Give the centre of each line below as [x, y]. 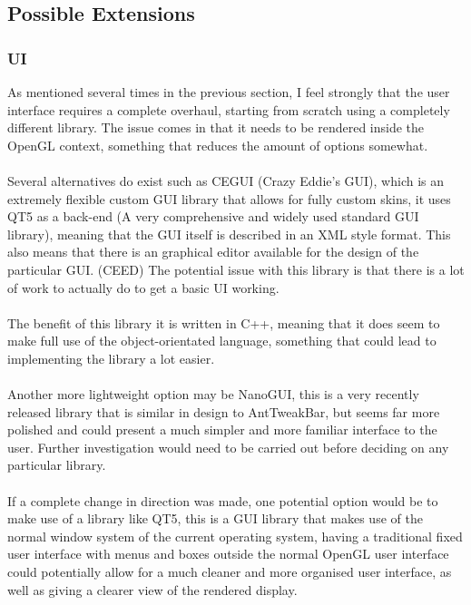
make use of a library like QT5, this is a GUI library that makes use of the [215, 518]
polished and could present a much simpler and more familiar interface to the [222, 429]
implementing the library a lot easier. [111, 358]
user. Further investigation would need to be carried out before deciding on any [228, 447]
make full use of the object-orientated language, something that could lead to [222, 341]
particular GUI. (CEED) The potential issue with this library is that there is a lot [236, 269]
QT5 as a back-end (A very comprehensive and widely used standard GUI [213, 216]
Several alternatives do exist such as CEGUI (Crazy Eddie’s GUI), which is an [226, 180]
